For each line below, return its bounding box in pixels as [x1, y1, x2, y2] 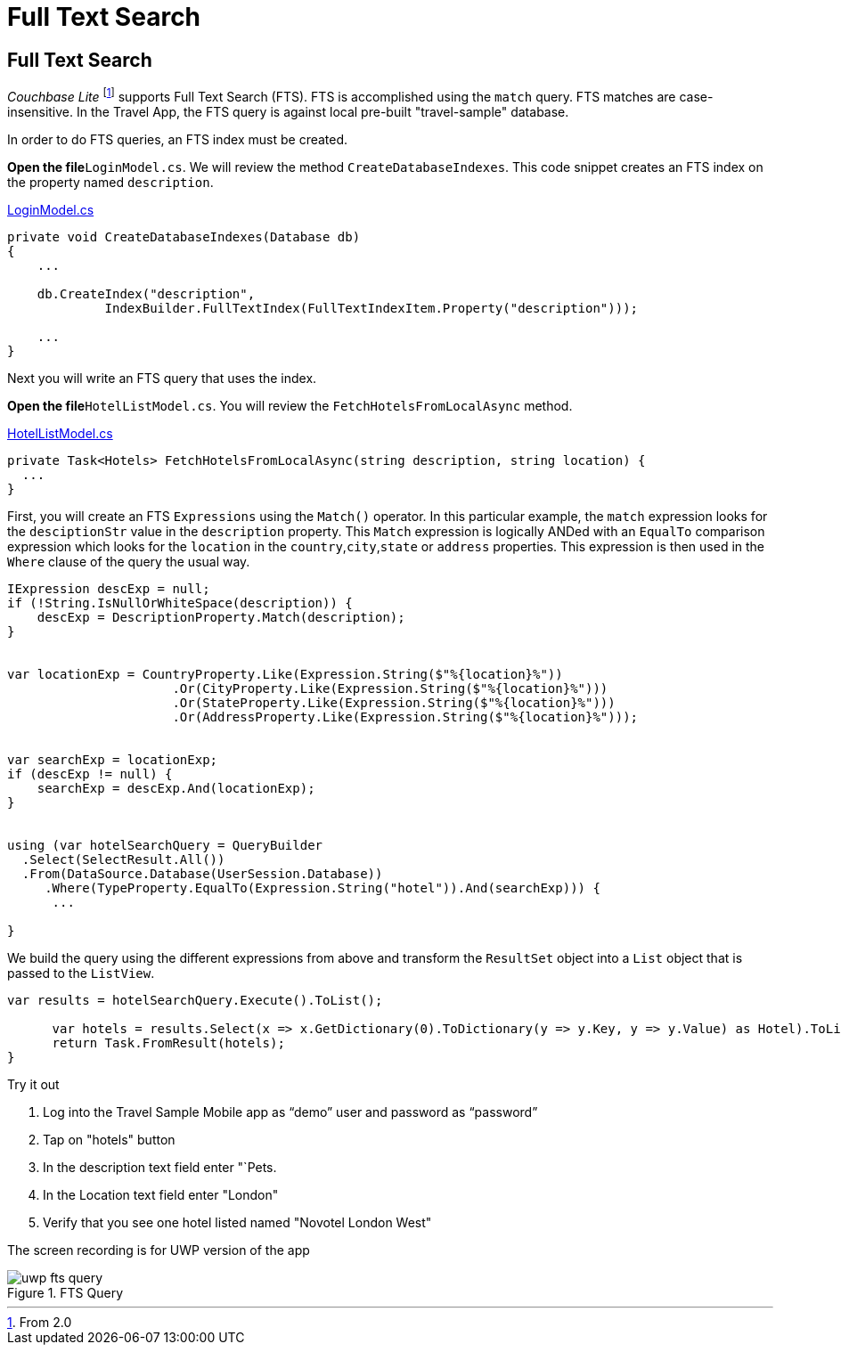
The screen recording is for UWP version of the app [7, 1242, 310, 1258]
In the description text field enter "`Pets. [43, 1159, 277, 1175]
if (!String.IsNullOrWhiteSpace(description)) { [7, 595, 353, 610]
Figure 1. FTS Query [7, 1284, 124, 1300]
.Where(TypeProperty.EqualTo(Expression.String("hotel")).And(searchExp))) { [45, 880, 600, 895]
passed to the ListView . [7, 965, 155, 981]
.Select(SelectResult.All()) [21, 851, 225, 867]
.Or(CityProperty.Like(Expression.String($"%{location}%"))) [172, 680, 608, 696]
